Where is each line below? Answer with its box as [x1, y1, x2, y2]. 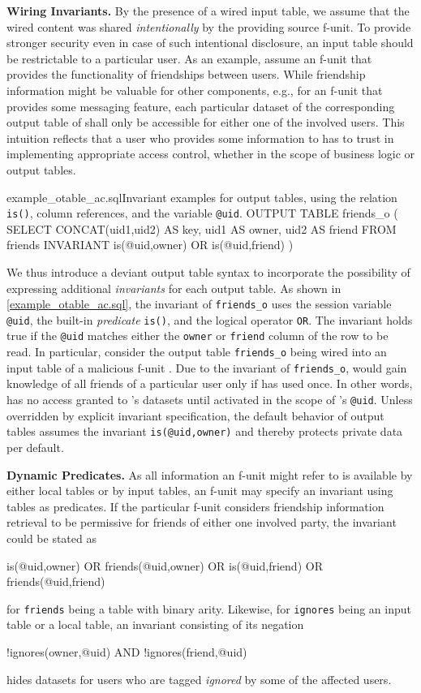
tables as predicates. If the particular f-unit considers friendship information [6, 497, 384, 514]
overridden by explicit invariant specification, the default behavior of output [6, 407, 384, 424]
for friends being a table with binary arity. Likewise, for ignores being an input [6, 600, 411, 617]
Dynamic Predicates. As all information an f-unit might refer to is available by [6, 466, 413, 483]
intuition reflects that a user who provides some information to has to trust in [6, 129, 394, 146]
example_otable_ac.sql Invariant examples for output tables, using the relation [6, 188, 397, 205]
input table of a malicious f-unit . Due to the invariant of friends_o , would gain [6, 359, 407, 376]
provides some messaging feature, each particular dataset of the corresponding [6, 97, 395, 114]
